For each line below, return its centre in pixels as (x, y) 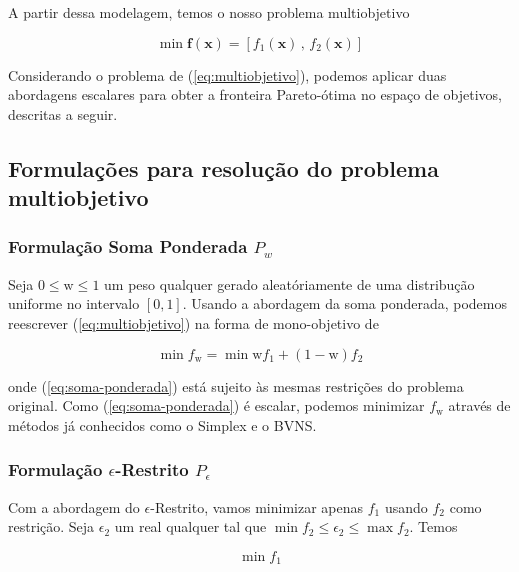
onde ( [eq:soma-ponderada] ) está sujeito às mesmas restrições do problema (236, 385)
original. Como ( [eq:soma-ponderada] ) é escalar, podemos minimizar (216, 405)
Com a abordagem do (74, 506)
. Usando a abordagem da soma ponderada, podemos (344, 303)
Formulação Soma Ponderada (128, 246)
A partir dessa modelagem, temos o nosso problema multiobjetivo (209, 12)
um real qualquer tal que (190, 526)
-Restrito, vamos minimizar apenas (257, 506)
